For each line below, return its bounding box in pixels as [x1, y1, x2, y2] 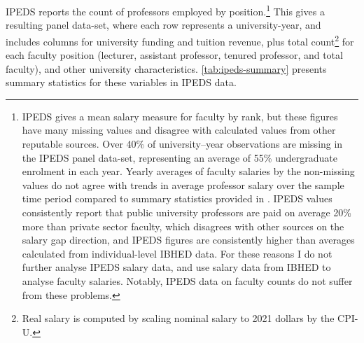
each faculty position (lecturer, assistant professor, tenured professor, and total [6, 48, 343, 62]
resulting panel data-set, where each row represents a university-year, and [6, 17, 321, 32]
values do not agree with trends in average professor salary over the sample [22, 177, 344, 192]
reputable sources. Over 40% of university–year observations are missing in [22, 136, 343, 151]
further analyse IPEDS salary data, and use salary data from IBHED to [22, 260, 331, 274]
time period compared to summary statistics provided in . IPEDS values [22, 191, 332, 206]
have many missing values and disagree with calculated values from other [22, 122, 336, 137]
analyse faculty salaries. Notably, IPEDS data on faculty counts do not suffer [22, 274, 353, 288]
